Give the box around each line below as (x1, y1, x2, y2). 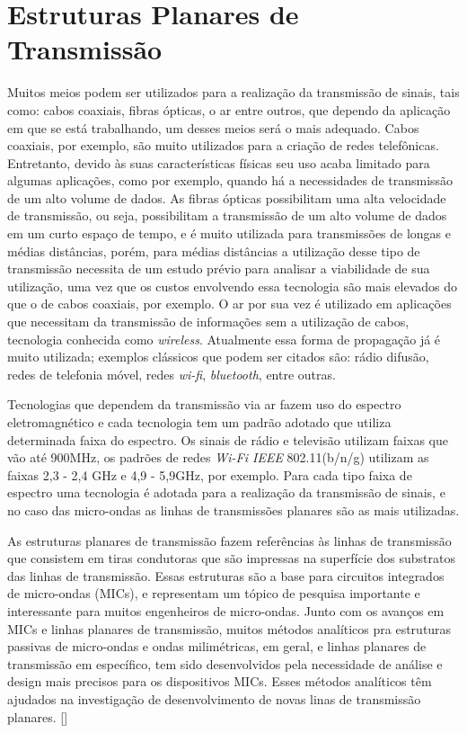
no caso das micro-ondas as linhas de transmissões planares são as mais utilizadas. (7, 500, 460, 519)
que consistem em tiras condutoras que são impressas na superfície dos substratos (7, 549, 455, 568)
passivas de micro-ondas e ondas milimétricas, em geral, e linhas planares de (7, 637, 427, 656)
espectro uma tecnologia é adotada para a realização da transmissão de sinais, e (7, 483, 445, 502)
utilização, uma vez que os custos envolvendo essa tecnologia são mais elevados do (7, 276, 458, 295)
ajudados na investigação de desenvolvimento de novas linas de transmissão (7, 689, 421, 708)
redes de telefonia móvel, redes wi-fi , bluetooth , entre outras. (7, 364, 336, 383)
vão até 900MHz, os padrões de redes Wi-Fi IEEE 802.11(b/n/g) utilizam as (7, 448, 429, 467)
